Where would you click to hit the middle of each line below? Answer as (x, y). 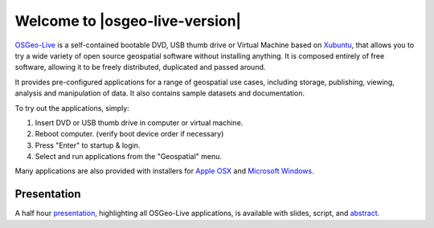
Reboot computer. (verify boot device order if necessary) (129, 134)
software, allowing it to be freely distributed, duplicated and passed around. (140, 67)
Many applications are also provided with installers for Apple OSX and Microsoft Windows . (165, 171)
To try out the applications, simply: (72, 108)
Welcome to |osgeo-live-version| (128, 21)
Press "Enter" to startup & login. (88, 145)
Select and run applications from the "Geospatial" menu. (129, 157)
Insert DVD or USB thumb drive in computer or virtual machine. (139, 122)
